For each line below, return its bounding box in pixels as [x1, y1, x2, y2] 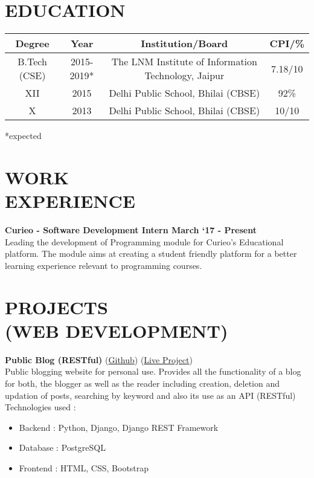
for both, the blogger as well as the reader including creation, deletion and [5, 376, 280, 389]
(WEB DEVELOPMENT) [5, 318, 228, 343]
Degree [15, 36, 50, 51]
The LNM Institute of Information [111, 54, 257, 69]
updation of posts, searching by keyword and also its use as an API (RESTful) [5, 389, 296, 401]
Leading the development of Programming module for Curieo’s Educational [5, 235, 284, 248]
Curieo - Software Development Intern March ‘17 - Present [5, 224, 257, 236]
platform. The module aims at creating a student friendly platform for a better [5, 247, 297, 260]
